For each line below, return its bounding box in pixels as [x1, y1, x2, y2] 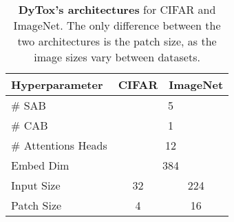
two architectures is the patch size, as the [17, 33, 217, 49]
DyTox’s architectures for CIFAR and [18, 1, 216, 17]
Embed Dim [11, 157, 70, 173]
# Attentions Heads [11, 137, 107, 153]
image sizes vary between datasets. [34, 49, 200, 65]
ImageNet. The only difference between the [13, 17, 221, 33]
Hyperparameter [11, 77, 103, 92]
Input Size [11, 177, 61, 193]
